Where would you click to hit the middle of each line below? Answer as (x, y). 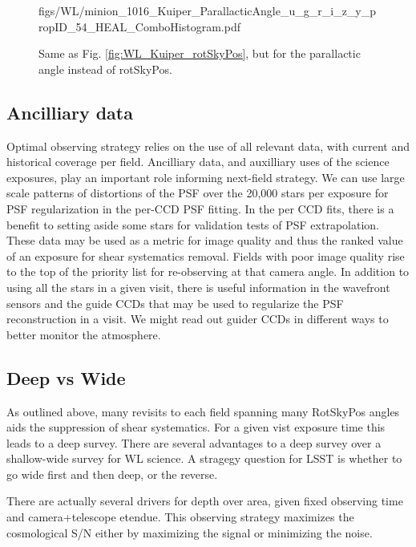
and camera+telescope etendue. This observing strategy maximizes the (180, 517)
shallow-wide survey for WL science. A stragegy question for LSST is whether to (204, 458)
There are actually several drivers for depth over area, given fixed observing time (205, 501)
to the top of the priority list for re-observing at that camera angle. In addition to (208, 271)
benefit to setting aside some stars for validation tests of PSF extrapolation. (193, 224)
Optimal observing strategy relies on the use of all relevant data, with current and (208, 146)
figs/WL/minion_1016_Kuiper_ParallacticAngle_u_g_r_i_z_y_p (208, 10)
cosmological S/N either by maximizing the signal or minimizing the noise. (190, 532)
